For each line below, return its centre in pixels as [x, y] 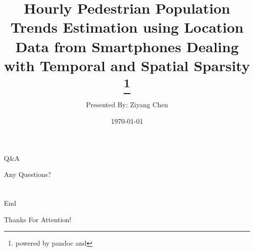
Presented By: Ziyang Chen [127, 105]
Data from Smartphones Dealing [127, 46]
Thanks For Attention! [38, 219]
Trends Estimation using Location [127, 27]
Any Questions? [28, 174]
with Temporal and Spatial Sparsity [127, 65]
